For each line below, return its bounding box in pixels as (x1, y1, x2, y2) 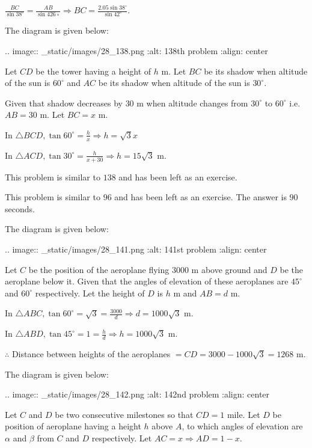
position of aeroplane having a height (5, 420, 141, 432)
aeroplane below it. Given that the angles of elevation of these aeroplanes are (5, 275, 289, 287)
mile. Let (227, 408, 260, 420)
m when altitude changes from (136, 96, 248, 109)
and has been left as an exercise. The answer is (114, 191, 287, 203)
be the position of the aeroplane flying (28, 263, 170, 275)
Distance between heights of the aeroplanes (11, 347, 171, 360)
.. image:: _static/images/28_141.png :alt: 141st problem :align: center (5, 242, 267, 255)
